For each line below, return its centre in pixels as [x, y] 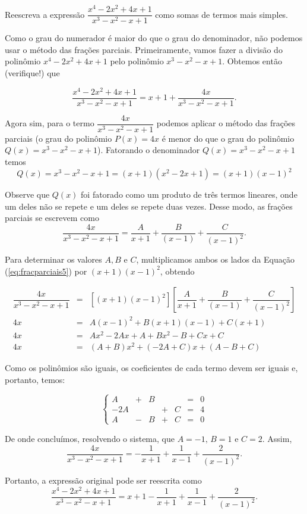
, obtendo [177, 271]
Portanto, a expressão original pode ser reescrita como [103, 480]
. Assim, [277, 438]
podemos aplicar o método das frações [226, 123]
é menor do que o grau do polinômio [228, 138]
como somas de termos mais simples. [222, 14]
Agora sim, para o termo [50, 123]
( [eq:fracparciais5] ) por [46, 271]
